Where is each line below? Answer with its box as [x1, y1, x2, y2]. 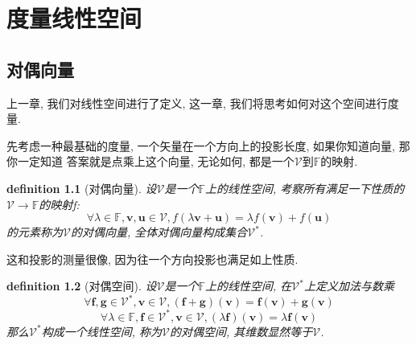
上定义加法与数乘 [303, 277, 394, 294]
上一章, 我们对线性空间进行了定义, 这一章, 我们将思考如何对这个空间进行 [6, 94, 388, 111]
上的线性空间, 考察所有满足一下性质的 [204, 179, 405, 196]
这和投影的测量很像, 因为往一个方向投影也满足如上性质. [6, 250, 299, 267]
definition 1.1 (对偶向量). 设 [6, 179, 157, 196]
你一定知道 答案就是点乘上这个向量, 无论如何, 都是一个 [6, 153, 294, 170]
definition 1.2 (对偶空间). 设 [6, 277, 157, 294]
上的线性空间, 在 [204, 277, 292, 294]
